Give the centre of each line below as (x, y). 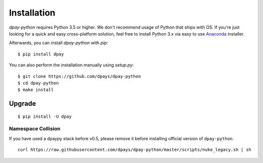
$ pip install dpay (41, 54)
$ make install (36, 90)
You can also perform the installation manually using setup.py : (71, 65)
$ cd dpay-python (38, 83)
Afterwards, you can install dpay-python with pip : (58, 43)
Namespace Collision (35, 129)
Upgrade (23, 104)
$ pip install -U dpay (45, 116)
